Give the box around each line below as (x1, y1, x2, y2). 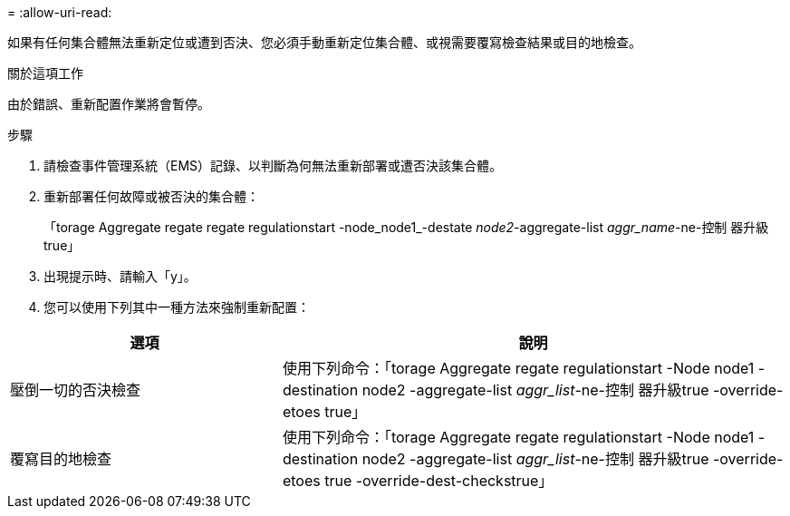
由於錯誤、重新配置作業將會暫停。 (7, 96, 210, 112)
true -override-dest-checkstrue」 (324, 472, 554, 490)
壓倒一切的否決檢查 (10, 381, 141, 399)
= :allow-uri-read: (7, 5, 112, 20)
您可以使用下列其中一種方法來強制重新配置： (43, 299, 310, 315)
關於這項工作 (7, 65, 83, 81)
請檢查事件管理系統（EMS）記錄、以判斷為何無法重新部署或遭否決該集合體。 (43, 158, 503, 173)
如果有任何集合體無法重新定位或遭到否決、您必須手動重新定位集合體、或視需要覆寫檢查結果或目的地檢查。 (7, 34, 641, 50)
